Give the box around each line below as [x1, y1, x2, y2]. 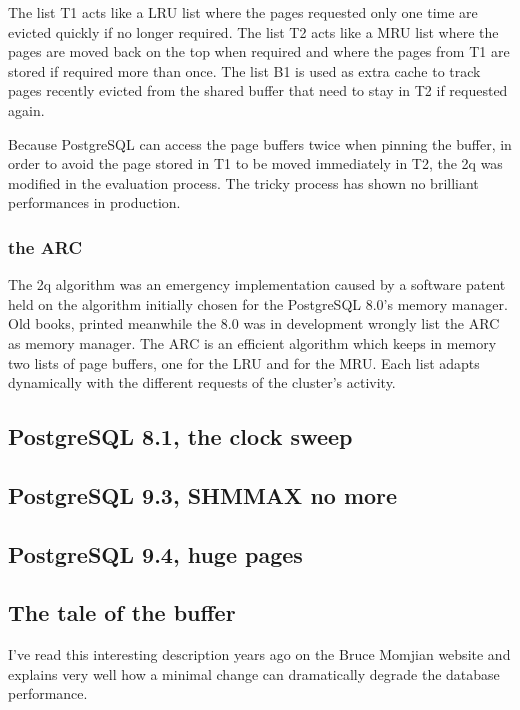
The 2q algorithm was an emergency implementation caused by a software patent [8, 274, 506, 295]
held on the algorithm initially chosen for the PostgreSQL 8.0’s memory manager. [8, 293, 508, 314]
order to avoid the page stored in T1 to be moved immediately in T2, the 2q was [8, 153, 503, 174]
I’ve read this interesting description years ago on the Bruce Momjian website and [8, 644, 511, 665]
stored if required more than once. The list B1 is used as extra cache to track [8, 60, 481, 81]
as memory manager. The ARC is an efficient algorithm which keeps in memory [8, 332, 497, 353]
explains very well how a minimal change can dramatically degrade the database [8, 663, 500, 684]
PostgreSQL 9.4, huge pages [8, 538, 303, 569]
